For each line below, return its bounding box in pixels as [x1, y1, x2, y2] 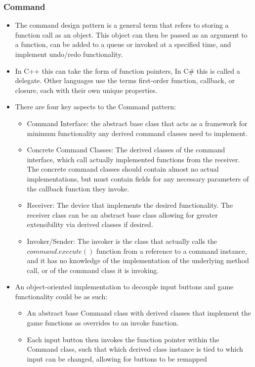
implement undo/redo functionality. [15, 49, 123, 59]
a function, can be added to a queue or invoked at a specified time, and [15, 39, 231, 49]
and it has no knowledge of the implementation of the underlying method [27, 255, 249, 266]
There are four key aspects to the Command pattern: [15, 101, 176, 112]
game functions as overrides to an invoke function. [27, 318, 179, 328]
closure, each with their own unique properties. [15, 85, 158, 95]
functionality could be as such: [15, 291, 108, 301]
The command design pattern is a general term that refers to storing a [15, 20, 229, 30]
